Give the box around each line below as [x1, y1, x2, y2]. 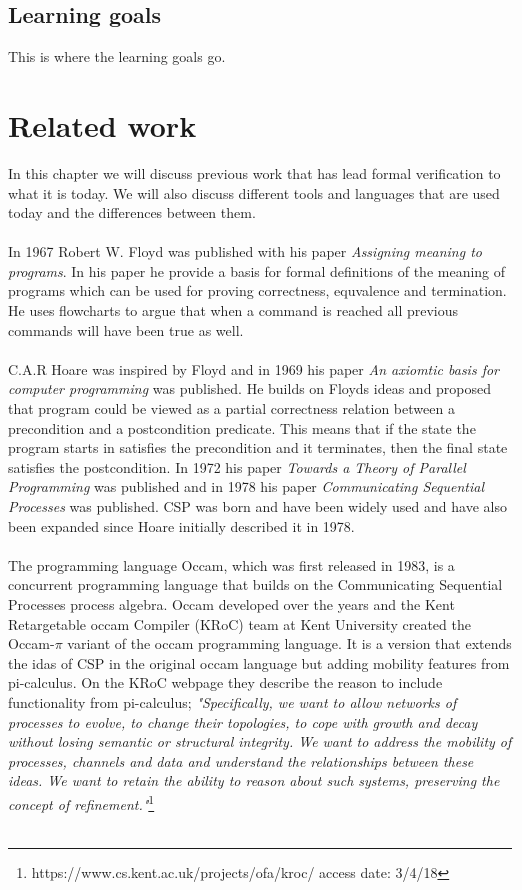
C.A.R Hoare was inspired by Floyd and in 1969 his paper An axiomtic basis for [8, 358, 500, 379]
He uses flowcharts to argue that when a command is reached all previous [8, 300, 459, 321]
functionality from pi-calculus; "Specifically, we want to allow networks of [8, 691, 457, 712]
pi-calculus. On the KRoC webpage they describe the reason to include [8, 672, 443, 693]
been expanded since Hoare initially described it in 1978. [8, 515, 355, 536]
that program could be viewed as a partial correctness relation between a [8, 398, 455, 419]
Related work [8, 104, 197, 145]
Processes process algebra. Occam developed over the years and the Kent [8, 593, 455, 614]
